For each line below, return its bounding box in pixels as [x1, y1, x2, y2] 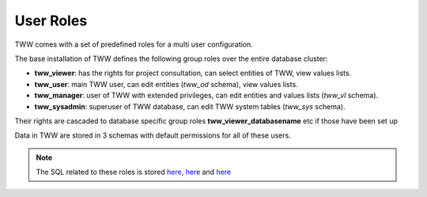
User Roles [14, 12, 88, 29]
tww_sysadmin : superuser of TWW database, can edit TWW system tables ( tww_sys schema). [34, 101, 346, 111]
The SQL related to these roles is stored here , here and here [36, 167, 232, 177]
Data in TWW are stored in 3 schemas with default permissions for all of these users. [14, 131, 292, 140]
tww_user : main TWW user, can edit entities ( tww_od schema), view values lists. [34, 79, 298, 89]
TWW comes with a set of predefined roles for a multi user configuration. [14, 40, 253, 49]
